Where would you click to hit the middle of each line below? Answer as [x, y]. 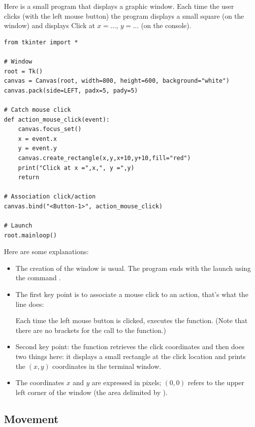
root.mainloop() [31, 235]
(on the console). [166, 25]
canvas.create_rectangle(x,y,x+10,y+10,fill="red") [104, 158]
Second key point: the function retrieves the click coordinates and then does [130, 346]
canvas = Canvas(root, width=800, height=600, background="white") [117, 81]
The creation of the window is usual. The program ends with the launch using [133, 268]
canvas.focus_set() [50, 129]
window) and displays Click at [49, 25]
